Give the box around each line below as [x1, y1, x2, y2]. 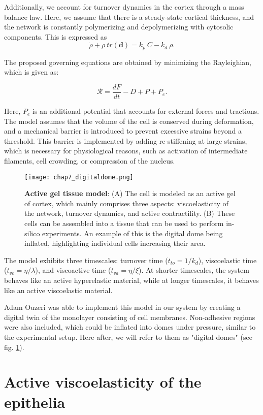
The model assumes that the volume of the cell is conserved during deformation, [4, 115, 254, 126]
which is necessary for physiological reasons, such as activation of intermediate [4, 145, 248, 156]
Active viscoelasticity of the [4, 371, 202, 392]
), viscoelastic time [198, 254, 257, 265]
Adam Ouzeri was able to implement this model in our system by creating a [4, 302, 241, 312]
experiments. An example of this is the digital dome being [42, 228, 223, 238]
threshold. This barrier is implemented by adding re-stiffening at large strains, [4, 135, 247, 146]
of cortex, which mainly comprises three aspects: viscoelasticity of [24, 198, 228, 208]
